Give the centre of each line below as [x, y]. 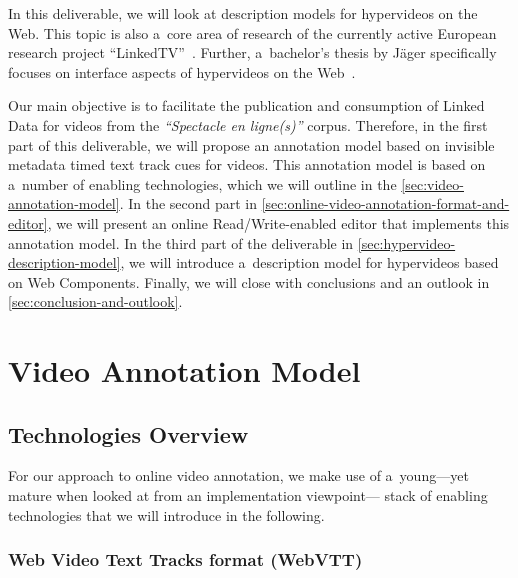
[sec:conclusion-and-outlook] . [95, 301]
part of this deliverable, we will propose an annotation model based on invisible [251, 144]
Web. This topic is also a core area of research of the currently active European [252, 32]
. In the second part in [188, 203]
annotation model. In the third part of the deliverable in [181, 242]
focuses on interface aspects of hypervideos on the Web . [182, 71]
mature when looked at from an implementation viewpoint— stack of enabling [248, 495]
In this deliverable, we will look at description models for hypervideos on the [243, 13]
